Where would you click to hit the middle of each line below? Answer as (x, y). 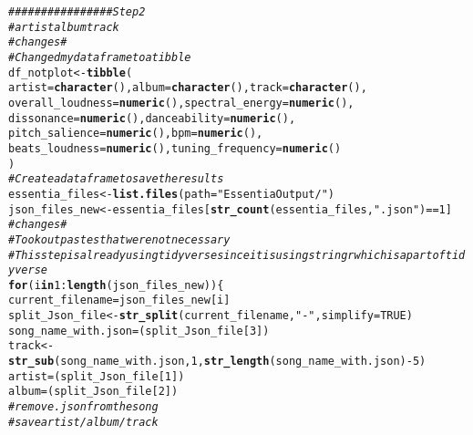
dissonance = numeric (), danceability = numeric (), (152, 118)
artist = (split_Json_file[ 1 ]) (97, 376)
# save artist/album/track (83, 422)
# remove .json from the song (83, 407)
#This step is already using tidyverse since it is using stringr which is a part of (227, 255)
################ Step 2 (77, 12)
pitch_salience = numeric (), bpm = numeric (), (136, 134)
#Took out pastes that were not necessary (119, 239)
